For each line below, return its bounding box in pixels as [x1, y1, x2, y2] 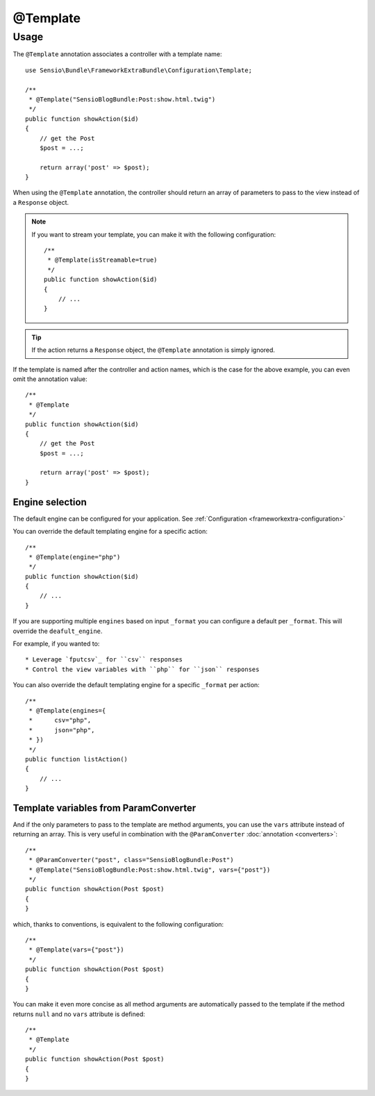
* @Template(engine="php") [28, 553, 121, 561]
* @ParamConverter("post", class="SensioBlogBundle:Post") [28, 856, 234, 864]
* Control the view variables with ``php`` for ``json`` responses [25, 665, 260, 673]
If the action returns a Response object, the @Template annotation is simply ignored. [31, 346, 276, 354]
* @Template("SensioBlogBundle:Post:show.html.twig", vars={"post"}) [28, 866, 271, 874]
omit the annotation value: [12, 375, 87, 383]
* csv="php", [28, 716, 92, 725]
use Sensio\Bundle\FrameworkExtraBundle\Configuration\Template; [25, 66, 253, 74]
